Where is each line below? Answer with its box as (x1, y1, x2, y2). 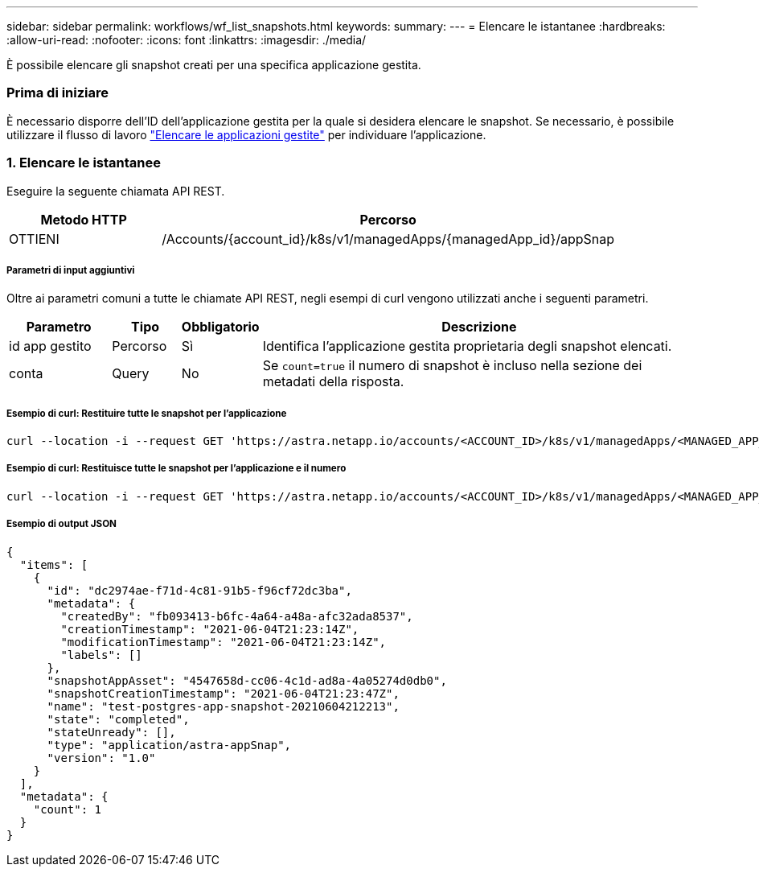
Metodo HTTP (40, 211, 127, 228)
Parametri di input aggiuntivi (6, 264, 135, 276)
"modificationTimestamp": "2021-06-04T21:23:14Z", (60, 635, 387, 649)
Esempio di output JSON (6, 518, 117, 530)
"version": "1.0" (47, 751, 156, 764)
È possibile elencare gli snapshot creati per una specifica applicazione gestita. (6, 58, 421, 72)
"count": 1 (33, 802, 102, 816)
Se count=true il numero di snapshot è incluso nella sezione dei (262, 357, 642, 374)
